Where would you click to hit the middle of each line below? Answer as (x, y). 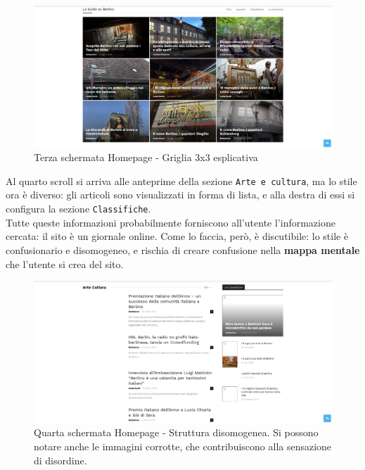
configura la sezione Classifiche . (78, 209)
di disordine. (60, 460)
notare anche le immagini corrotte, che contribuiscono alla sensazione (183, 446)
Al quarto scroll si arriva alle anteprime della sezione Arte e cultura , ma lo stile (181, 180)
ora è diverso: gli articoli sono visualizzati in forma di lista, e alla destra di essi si (180, 195)
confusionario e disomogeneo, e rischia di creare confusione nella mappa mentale (183, 249)
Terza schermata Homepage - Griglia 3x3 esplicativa (146, 157)
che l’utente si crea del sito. (65, 263)
